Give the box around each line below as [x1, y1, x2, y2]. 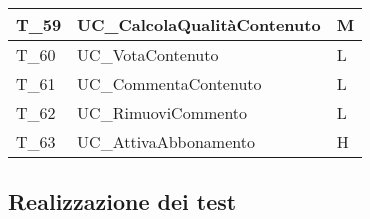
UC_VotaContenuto [77, 43, 219, 66]
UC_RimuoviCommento [77, 101, 248, 124]
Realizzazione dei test [8, 186, 237, 217]
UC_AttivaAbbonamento [77, 130, 255, 153]
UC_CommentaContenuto [77, 72, 262, 95]
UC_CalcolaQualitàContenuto [77, 13, 321, 36]
